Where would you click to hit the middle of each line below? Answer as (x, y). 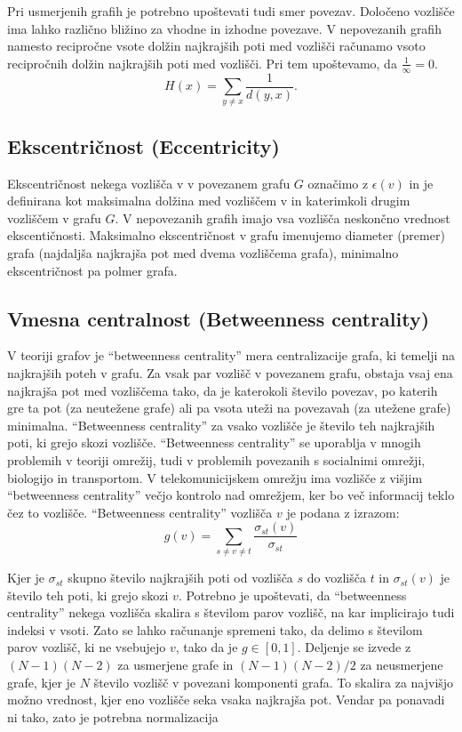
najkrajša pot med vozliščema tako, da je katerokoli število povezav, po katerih (223, 390)
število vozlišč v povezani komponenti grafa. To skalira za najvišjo (274, 682)
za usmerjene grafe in (175, 665)
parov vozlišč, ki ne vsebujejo (87, 647)
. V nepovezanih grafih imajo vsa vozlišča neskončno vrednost (283, 217)
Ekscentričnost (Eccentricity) (143, 145)
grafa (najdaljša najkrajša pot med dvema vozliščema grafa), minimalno (203, 252)
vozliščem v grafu (54, 217)
